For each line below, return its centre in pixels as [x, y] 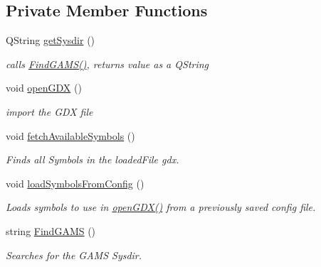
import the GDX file [49, 111]
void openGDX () [44, 88]
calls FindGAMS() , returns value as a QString [107, 64]
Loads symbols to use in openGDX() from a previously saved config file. [161, 207]
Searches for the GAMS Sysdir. [74, 255]
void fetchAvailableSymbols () [70, 135]
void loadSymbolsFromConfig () [75, 183]
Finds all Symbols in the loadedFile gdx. [93, 159]
